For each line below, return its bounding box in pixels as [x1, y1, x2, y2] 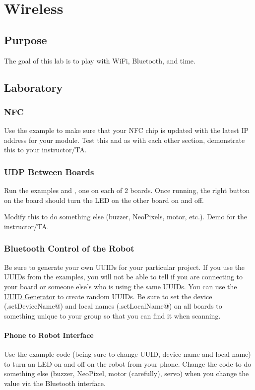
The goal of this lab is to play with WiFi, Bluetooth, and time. [4, 55, 195, 65]
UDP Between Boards [4, 165, 94, 178]
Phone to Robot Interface [4, 329, 94, 340]
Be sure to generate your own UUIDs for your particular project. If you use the [4, 261, 245, 272]
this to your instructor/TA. [4, 144, 87, 155]
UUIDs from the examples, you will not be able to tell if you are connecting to [4, 271, 243, 282]
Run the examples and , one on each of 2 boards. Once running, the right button [4, 185, 250, 195]
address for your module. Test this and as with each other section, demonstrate [4, 134, 245, 145]
